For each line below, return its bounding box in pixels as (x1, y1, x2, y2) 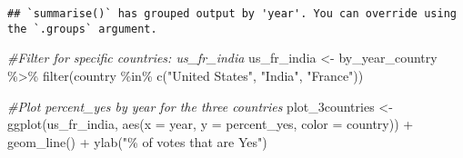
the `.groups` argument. (7, 22, 157, 35)
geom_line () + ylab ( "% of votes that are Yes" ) (7, 132, 267, 151)
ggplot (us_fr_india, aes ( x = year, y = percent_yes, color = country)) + (7, 114, 414, 133)
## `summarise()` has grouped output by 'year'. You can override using (7, 7, 457, 20)
